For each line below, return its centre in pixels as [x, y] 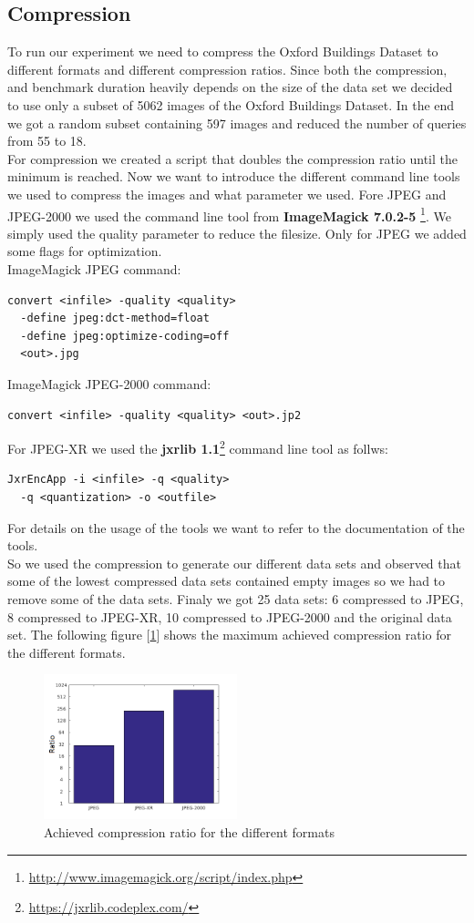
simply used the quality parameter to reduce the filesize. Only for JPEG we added [237, 233]
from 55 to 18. [47, 141]
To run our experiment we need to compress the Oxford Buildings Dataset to [223, 51]
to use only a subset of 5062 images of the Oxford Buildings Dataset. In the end [231, 104]
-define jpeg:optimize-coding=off [125, 336]
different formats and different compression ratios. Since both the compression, [227, 69]
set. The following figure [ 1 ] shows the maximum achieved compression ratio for [230, 635]
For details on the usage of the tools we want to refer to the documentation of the [236, 527]
